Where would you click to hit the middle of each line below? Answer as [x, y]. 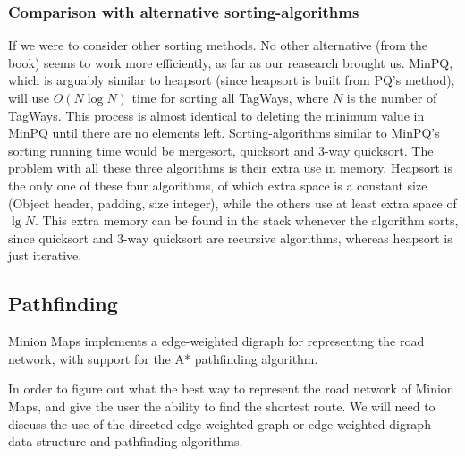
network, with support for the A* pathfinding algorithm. [163, 358]
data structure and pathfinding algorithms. [126, 441]
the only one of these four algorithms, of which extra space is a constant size [218, 185]
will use [29, 97]
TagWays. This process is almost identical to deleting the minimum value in [216, 115]
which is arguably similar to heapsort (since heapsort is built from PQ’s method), [232, 80]
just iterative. [45, 255]
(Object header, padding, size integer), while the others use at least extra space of [232, 203]
